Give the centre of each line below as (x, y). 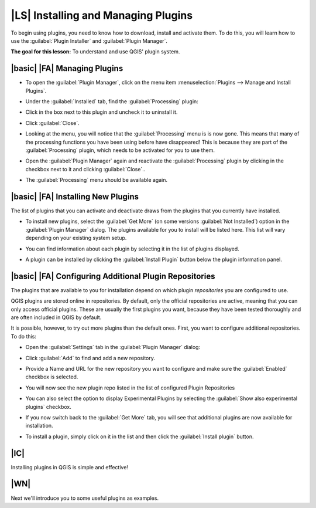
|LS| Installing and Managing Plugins (102, 15)
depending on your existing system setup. (76, 238)
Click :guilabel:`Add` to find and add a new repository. (90, 358)
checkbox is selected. (52, 377)
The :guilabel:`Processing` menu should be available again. (97, 180)
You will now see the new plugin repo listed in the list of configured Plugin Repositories (130, 388)
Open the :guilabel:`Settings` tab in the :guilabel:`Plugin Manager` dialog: (113, 347)
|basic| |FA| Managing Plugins (67, 68)
